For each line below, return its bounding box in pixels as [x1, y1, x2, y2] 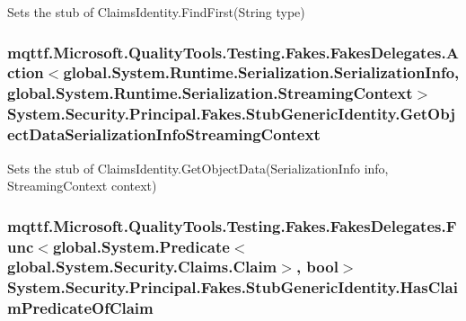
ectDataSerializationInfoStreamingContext [7, 123, 321, 146]
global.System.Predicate [52, 235, 230, 257]
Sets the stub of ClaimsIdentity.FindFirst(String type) [7, 3, 305, 21]
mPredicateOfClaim [7, 297, 154, 319]
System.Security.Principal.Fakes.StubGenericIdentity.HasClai [7, 276, 458, 299]
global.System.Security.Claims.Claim [7, 255, 277, 278]
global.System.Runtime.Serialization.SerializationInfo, [63, 61, 460, 84]
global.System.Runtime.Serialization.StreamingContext [7, 82, 413, 104]
